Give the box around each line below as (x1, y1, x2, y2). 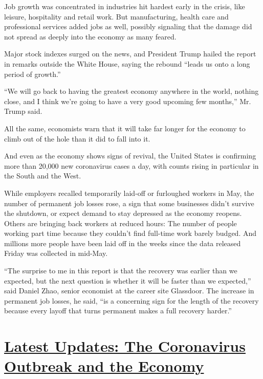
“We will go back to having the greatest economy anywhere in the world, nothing (4, 86, 259, 96)
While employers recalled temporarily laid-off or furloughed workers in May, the (4, 187, 254, 198)
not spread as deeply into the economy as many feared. (4, 31, 177, 42)
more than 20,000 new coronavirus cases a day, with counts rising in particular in (4, 160, 259, 171)
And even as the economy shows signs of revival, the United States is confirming (4, 150, 256, 161)
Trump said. (4, 106, 42, 116)
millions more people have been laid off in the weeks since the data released (4, 237, 241, 248)
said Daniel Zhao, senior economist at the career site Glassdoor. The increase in (4, 285, 254, 296)
